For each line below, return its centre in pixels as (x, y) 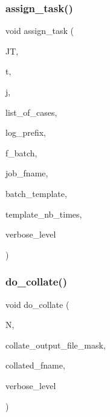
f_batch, (21, 152)
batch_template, (36, 193)
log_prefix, (26, 132)
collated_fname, (35, 365)
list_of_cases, (31, 112)
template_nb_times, (44, 214)
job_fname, (27, 173)
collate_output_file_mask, (56, 345)
